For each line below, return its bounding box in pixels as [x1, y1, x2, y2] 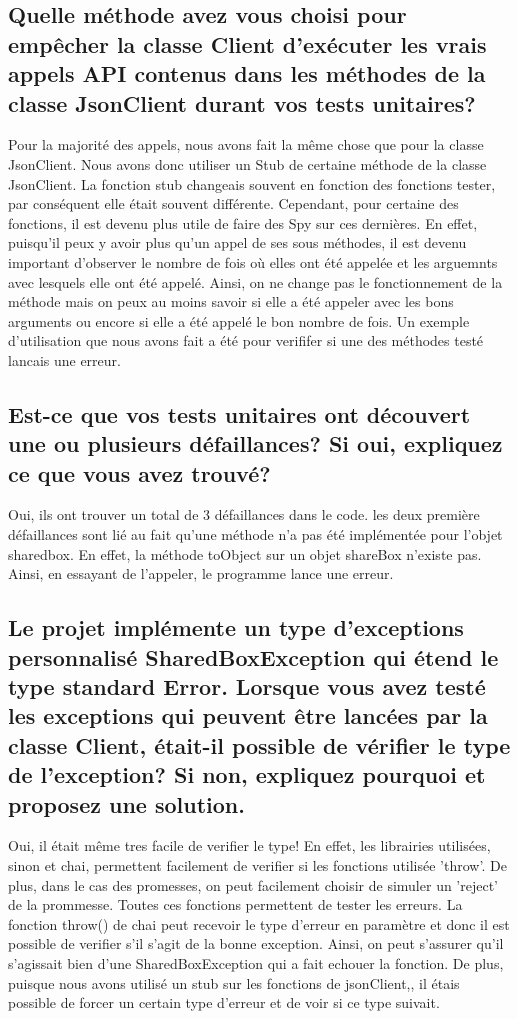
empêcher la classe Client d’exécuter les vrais [8, 28, 487, 59]
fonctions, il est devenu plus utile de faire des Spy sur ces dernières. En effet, [8, 212, 478, 233]
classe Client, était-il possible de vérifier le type [8, 729, 511, 760]
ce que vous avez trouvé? [8, 457, 271, 488]
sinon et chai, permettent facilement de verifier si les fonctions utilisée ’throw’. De [8, 855, 507, 875]
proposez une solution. [8, 788, 245, 819]
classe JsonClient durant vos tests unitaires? [8, 87, 476, 118]
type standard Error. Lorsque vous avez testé [8, 671, 486, 702]
